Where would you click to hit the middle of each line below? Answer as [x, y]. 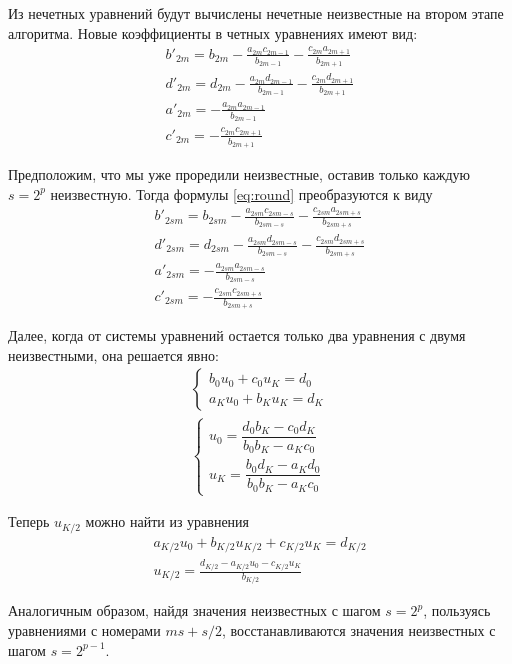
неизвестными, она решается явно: [113, 354]
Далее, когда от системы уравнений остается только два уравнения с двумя [237, 335]
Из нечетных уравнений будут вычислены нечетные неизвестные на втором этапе [256, 13]
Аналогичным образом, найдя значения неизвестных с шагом [194, 610]
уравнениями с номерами [84, 630]
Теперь [29, 521]
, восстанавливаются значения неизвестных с [358, 630]
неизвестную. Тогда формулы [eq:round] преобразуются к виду [241, 193]
